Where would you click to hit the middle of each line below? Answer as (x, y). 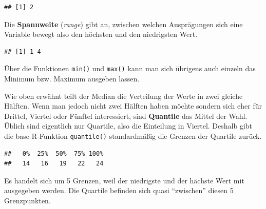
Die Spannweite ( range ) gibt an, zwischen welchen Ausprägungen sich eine (123, 24)
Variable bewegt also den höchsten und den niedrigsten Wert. (101, 34)
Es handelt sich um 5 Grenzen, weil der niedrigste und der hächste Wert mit (124, 180)
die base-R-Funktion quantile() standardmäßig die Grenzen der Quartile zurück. (133, 136)
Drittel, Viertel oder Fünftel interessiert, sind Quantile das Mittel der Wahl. (126, 116)
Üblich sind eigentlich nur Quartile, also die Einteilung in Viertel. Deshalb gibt (128, 126)
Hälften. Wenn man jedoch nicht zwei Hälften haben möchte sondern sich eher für (133, 106)
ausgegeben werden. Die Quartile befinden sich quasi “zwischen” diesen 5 (119, 190)
